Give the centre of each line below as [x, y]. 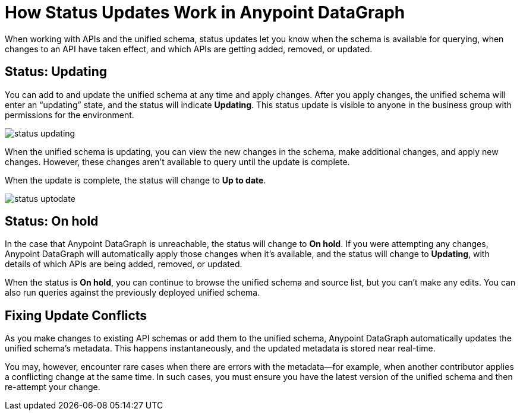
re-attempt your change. [53, 387]
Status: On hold [52, 221]
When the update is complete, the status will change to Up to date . [135, 180]
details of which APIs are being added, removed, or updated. [124, 264]
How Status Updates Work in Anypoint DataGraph [205, 12]
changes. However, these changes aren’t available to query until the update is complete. [177, 161]
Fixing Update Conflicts [76, 315]
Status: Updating [56, 72]
